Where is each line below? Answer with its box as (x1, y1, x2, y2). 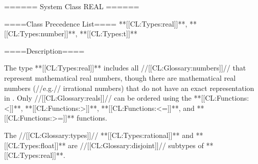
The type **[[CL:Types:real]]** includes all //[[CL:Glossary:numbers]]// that (4, 62, 246, 73)
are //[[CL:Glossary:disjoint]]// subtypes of (68, 139, 204, 150)
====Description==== (4, 45, 85, 56)
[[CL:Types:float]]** (4, 139, 66, 150)
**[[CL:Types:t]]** (80, 28, 137, 39)
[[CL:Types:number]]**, (4, 28, 78, 39)
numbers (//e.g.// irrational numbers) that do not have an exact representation (4, 82, 254, 93)
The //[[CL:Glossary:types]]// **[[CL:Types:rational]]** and (4, 129, 194, 140)
